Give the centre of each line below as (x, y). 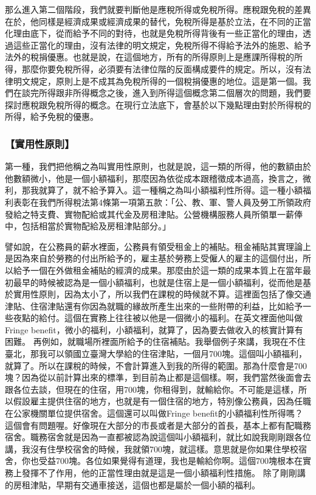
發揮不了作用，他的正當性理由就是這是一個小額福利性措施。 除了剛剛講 (163, 472)
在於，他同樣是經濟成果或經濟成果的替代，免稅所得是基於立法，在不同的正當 (158, 21)
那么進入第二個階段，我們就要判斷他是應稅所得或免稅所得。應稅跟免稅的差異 (158, 9)
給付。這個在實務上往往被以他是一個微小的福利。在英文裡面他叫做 (170, 318)
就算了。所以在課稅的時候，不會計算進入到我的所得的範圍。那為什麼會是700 (156, 365)
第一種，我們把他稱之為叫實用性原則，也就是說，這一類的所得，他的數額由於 (158, 166)
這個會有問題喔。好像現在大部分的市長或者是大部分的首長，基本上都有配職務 (158, 425)
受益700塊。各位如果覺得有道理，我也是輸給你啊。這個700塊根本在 (170, 461)
